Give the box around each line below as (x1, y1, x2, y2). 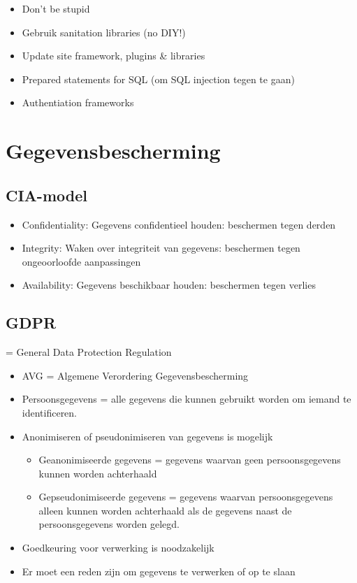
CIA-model (6, 184, 87, 206)
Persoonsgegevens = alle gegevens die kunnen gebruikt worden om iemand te (22, 391, 351, 406)
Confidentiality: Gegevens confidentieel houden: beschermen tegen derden (22, 217, 336, 231)
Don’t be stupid (22, 1, 90, 15)
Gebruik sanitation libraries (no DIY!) (22, 24, 186, 39)
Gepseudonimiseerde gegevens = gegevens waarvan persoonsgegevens (38, 489, 333, 504)
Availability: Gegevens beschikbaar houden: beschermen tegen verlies (22, 278, 316, 292)
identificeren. (22, 405, 78, 419)
